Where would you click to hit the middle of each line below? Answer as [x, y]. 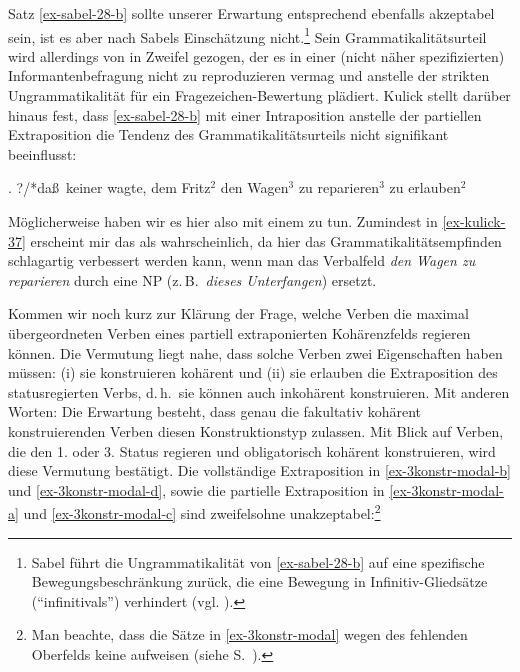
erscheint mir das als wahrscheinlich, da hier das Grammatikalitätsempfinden [266, 240]
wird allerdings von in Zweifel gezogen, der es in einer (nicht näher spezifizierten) [256, 55]
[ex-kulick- [474, 221]
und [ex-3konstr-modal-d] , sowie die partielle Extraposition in [196, 489]
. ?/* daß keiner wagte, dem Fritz [109, 187]
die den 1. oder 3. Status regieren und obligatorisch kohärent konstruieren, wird [252, 450]
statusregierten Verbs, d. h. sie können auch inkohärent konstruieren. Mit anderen [259, 391]
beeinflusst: [42, 153]
